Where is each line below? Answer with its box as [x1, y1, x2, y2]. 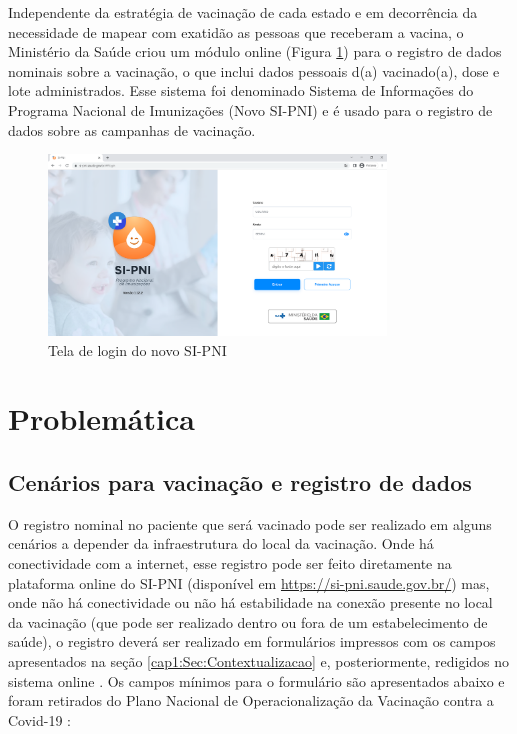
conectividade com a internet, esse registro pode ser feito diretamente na [8, 552, 452, 573]
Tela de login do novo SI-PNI [48, 339, 227, 360]
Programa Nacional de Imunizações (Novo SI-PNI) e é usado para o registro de [8, 99, 493, 120]
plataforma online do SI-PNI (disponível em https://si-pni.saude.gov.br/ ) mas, [8, 572, 490, 593]
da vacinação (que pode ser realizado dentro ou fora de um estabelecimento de [8, 611, 488, 632]
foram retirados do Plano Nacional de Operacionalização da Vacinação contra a [8, 690, 494, 711]
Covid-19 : [8, 709, 72, 730]
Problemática [8, 398, 195, 439]
